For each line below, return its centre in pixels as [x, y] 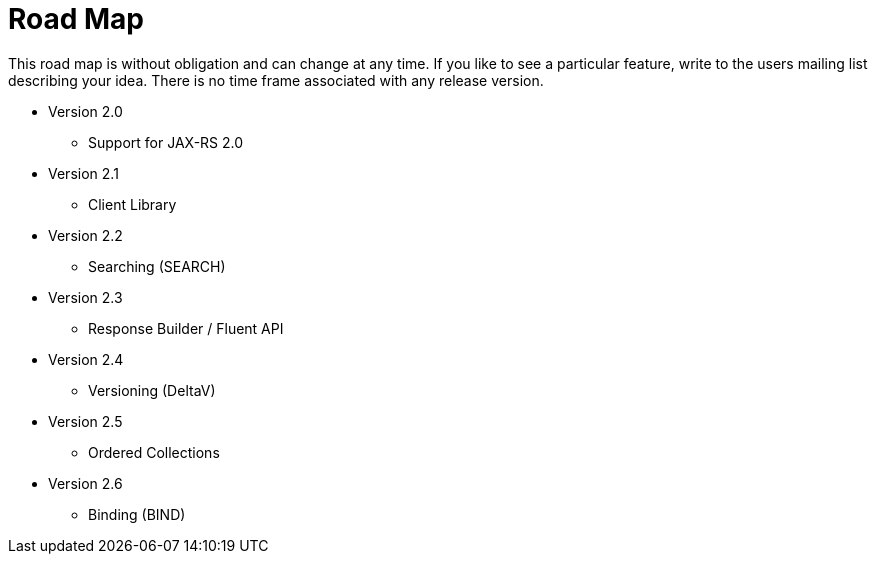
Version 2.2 [85, 235]
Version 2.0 [85, 111]
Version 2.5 [85, 421]
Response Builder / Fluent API [186, 328]
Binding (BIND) [137, 514]
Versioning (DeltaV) [152, 390]
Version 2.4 [86, 359]
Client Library [132, 204]
